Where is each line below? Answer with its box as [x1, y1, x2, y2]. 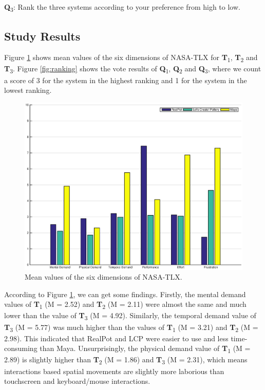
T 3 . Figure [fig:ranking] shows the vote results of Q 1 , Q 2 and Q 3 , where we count [4, 63, 261, 75]
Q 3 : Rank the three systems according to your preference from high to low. [4, 2, 240, 13]
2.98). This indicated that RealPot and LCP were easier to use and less [4, 333, 229, 343]
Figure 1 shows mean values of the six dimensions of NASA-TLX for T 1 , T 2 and [4, 52, 258, 64]
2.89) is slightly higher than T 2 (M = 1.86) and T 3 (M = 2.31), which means [4, 354, 248, 366]
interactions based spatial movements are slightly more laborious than [4, 365, 224, 376]
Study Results [4, 28, 81, 44]
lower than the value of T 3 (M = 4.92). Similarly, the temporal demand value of [4, 310, 256, 322]
